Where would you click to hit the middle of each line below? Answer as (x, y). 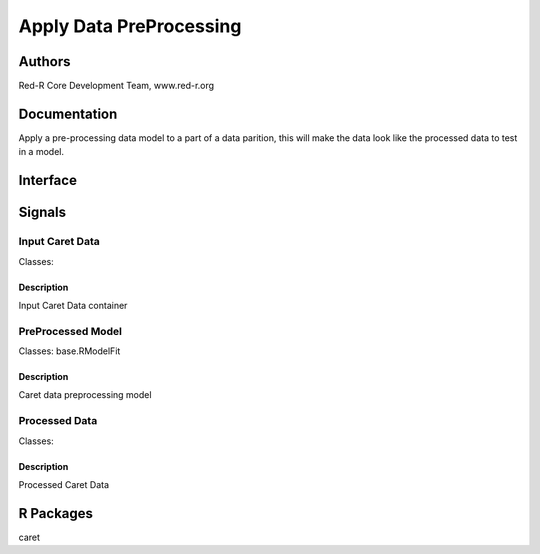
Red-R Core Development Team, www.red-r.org (116, 86)
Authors (44, 61)
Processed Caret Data (64, 484)
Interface (47, 180)
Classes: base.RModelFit (69, 351)
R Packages (56, 513)
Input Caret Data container (73, 305)
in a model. (41, 152)
